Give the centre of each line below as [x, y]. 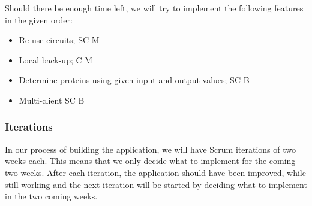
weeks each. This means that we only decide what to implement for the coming [150, 161]
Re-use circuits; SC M [59, 40]
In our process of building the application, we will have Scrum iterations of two [150, 149]
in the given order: [39, 19]
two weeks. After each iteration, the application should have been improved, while [155, 172]
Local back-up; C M [56, 60]
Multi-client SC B [52, 100]
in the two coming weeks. [51, 196]
